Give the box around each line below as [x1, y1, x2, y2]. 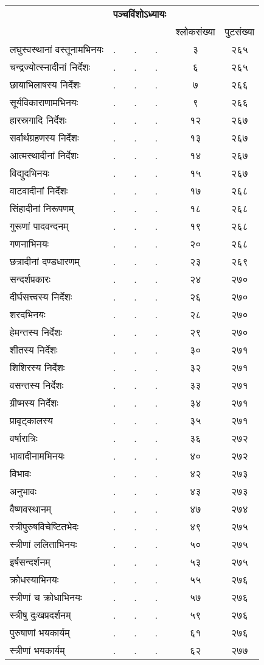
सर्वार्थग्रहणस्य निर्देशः [10, 130, 79, 144]
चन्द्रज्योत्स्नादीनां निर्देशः [10, 60, 91, 74]
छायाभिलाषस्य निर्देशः [10, 77, 81, 91]
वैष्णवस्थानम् [10, 502, 52, 516]
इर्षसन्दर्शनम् [10, 555, 50, 569]
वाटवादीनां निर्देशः [10, 183, 68, 197]
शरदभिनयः [10, 307, 46, 321]
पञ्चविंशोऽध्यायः [113, 7, 166, 21]
